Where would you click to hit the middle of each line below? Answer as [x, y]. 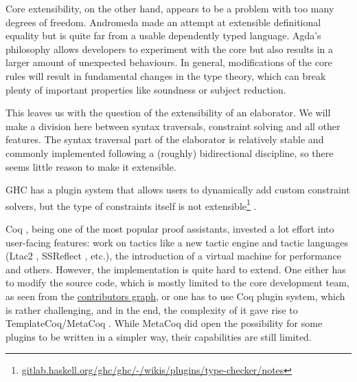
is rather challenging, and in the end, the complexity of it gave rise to [152, 309]
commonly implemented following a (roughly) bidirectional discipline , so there [170, 152]
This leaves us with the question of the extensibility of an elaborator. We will [168, 113]
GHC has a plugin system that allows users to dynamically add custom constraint [178, 190]
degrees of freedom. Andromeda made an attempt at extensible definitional [163, 22]
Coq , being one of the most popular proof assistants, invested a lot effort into [170, 228]
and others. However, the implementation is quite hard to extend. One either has [176, 269]
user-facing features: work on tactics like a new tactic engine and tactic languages [177, 242]
